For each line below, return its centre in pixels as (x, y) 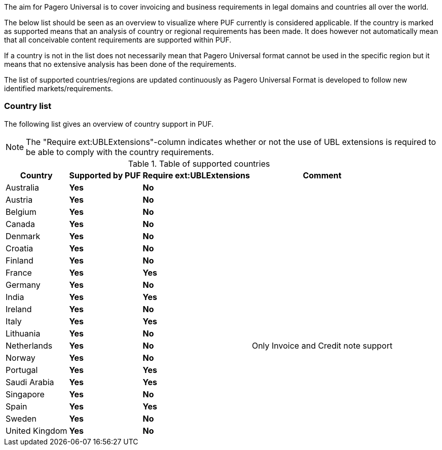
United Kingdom (36, 430)
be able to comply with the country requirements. (120, 152)
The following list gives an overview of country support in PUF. (109, 124)
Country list (28, 106)
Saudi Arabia (30, 382)
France (19, 272)
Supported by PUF (105, 175)
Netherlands (29, 345)
